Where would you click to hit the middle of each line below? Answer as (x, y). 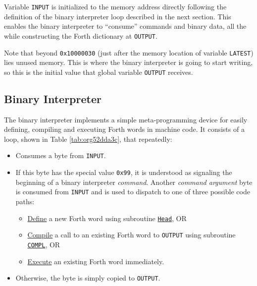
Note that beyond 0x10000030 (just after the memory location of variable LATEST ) (129, 52)
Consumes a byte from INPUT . (61, 155)
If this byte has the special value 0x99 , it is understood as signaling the (124, 172)
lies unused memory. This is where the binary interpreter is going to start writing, (128, 62)
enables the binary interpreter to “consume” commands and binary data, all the (125, 26)
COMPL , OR (44, 244)
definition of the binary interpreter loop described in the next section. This (118, 16)
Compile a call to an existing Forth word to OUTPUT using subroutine (131, 235)
